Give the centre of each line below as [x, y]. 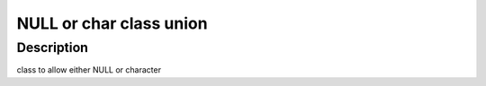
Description [53, 47]
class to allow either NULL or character [89, 70]
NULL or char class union [112, 23]
